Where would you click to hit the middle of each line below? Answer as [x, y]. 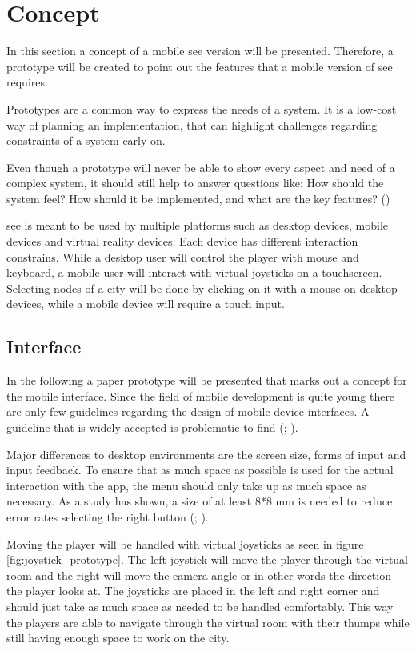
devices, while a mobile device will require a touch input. [146, 304]
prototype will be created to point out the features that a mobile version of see [200, 66]
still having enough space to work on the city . [118, 638]
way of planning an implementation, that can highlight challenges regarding [192, 124]
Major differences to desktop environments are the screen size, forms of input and [206, 454]
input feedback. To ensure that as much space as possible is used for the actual [200, 470]
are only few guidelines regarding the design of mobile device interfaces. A [188, 411]
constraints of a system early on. [86, 140]
